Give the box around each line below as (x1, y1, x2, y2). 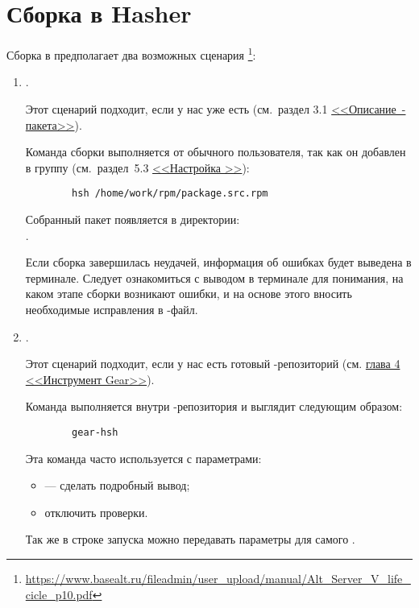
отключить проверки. (44, 503, 148, 520)
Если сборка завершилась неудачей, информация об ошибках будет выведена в (25, 254, 412, 271)
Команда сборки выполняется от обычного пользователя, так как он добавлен (25, 143, 406, 160)
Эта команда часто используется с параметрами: (25, 449, 262, 466)
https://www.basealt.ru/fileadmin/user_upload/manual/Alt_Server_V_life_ (25, 569, 411, 586)
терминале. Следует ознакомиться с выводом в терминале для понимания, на (25, 269, 404, 286)
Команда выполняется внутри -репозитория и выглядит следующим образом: (25, 398, 403, 415)
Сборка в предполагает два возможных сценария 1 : (6, 44, 256, 63)
